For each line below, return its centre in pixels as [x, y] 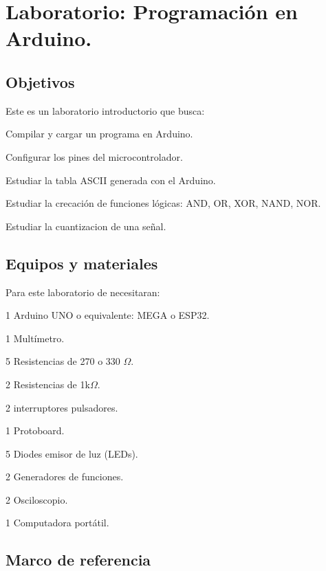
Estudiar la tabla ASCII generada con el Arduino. [111, 180]
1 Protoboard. [35, 430]
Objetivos [40, 81]
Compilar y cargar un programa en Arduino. [99, 134]
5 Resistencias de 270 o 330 [63, 361]
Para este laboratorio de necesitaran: [83, 292]
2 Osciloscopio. [37, 499]
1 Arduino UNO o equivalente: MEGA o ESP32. [108, 315]
